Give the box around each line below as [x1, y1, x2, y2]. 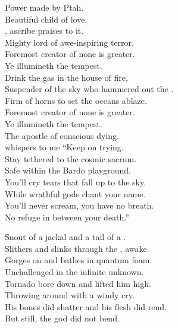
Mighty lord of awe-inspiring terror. [5, 36, 134, 48]
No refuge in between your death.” [5, 210, 129, 223]
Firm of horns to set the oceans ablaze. [5, 94, 147, 106]
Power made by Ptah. [5, 1, 84, 13]
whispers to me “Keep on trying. [5, 141, 124, 153]
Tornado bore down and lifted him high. [5, 277, 151, 289]
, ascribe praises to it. [5, 24, 84, 37]
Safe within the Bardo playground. [5, 164, 131, 176]
